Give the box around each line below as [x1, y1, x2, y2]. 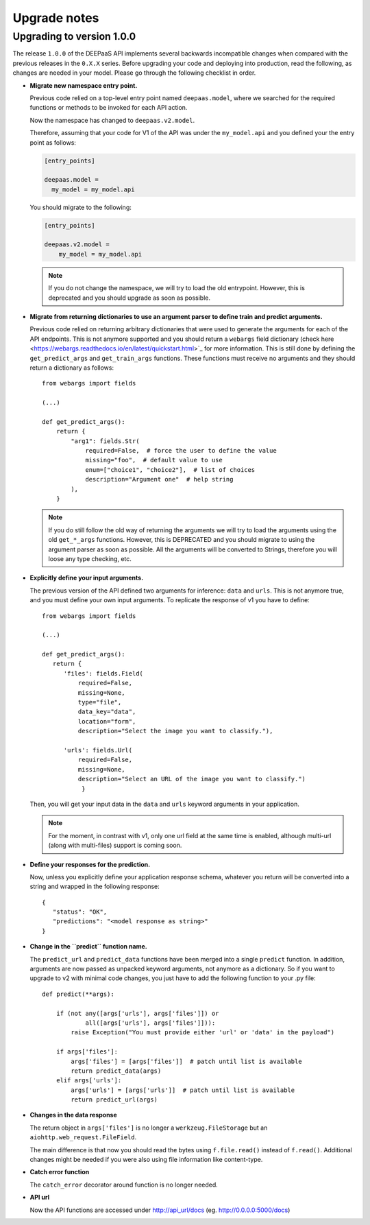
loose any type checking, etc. [48, 554, 132, 562]
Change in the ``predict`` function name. [29, 942, 147, 951]
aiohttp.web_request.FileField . [29, 1133, 137, 1141]
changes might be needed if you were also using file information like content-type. [29, 1156, 263, 1164]
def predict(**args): [42, 990, 114, 998]
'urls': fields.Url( [63, 746, 133, 754]
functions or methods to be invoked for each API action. [29, 104, 188, 112]
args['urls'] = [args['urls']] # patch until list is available [71, 1086, 295, 1094]
